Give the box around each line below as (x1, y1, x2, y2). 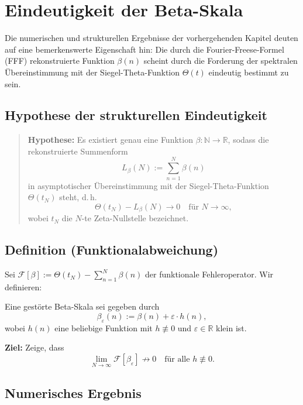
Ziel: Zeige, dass (5, 341, 64, 353)
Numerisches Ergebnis (5, 383, 142, 401)
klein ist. (216, 321, 247, 334)
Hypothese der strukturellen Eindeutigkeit (5, 106, 267, 124)
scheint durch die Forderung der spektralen (143, 54, 298, 67)
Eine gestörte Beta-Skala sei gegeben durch (5, 300, 160, 313)
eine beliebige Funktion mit (54, 321, 153, 334)
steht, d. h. (59, 191, 97, 203)
